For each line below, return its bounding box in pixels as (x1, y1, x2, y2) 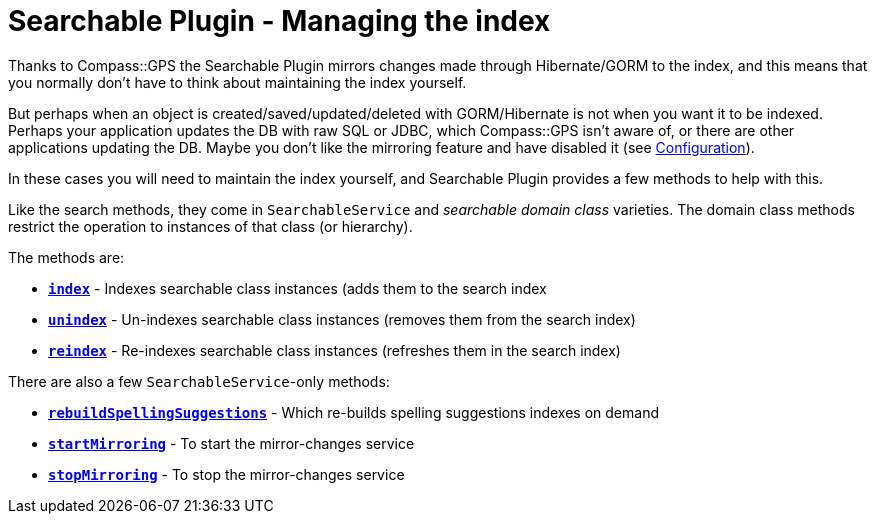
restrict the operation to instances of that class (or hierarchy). (8, 217, 413, 235)
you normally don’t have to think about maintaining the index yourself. (8, 73, 467, 91)
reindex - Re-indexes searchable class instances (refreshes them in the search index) (48, 341, 621, 359)
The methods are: (8, 248, 125, 266)
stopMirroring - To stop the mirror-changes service (48, 465, 405, 483)
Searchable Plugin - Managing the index (8, 4, 551, 38)
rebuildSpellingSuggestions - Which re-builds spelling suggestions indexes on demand (48, 403, 659, 421)
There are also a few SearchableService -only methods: (8, 372, 390, 390)
